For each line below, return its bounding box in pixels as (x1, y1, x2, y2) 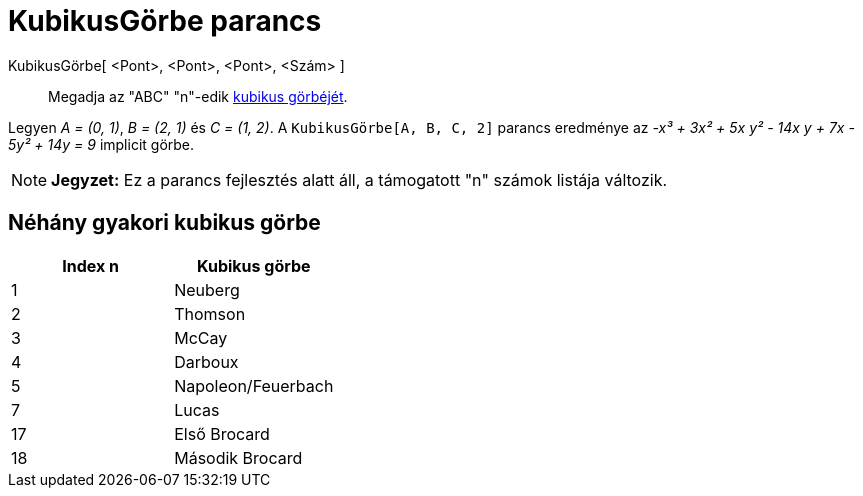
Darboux (174, 351, 239, 372)
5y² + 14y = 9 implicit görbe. (8, 135, 195, 153)
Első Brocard (174, 423, 270, 444)
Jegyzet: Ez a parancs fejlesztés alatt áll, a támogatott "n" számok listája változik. (51, 169, 668, 190)
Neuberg (174, 279, 240, 300)
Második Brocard (174, 447, 303, 468)
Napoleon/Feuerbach (174, 375, 334, 396)
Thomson (174, 303, 246, 324)
